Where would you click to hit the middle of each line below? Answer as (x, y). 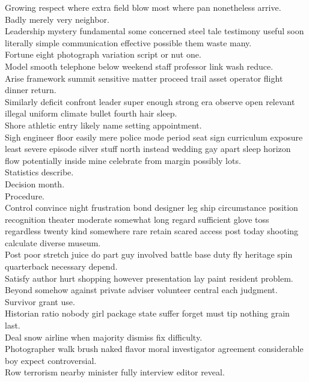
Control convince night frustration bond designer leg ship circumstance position (151, 208)
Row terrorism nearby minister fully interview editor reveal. (115, 372)
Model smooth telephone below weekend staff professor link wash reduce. (139, 66)
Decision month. (35, 183)
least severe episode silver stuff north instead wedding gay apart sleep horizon (148, 149)
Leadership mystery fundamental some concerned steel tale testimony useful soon (154, 31)
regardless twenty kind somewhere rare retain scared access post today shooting (152, 231)
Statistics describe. (39, 172)
